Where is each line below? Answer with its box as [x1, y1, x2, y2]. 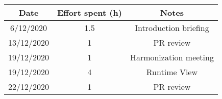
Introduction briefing [135, 22, 209, 34]
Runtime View [146, 66, 198, 78]
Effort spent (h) [57, 7, 122, 18]
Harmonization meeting [130, 51, 214, 63]
